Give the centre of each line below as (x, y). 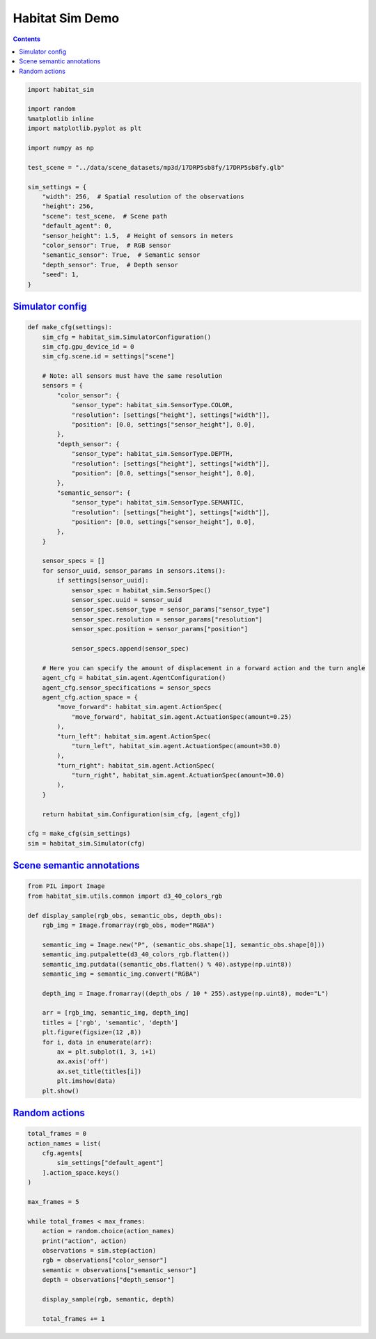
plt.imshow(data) (86, 1081)
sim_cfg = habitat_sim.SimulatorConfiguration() (127, 337)
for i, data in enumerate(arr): (97, 1042)
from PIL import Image (66, 886)
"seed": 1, (61, 275)
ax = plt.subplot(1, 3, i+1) (107, 1052)
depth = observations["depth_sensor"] (108, 1280)
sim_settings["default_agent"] (110, 1163)
